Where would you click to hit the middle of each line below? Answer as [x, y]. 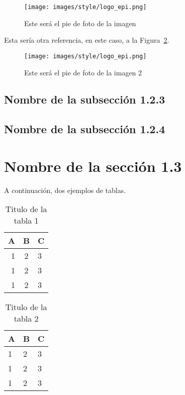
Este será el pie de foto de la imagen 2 [83, 72]
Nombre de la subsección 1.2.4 [85, 129]
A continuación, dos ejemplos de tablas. [65, 190]
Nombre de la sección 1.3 [93, 166]
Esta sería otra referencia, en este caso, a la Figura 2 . [87, 40]
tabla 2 [26, 319]
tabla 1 [26, 221]
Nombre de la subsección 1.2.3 [85, 99]
